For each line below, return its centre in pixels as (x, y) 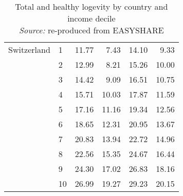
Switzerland (29, 50)
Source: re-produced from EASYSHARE (91, 30)
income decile (91, 18)
